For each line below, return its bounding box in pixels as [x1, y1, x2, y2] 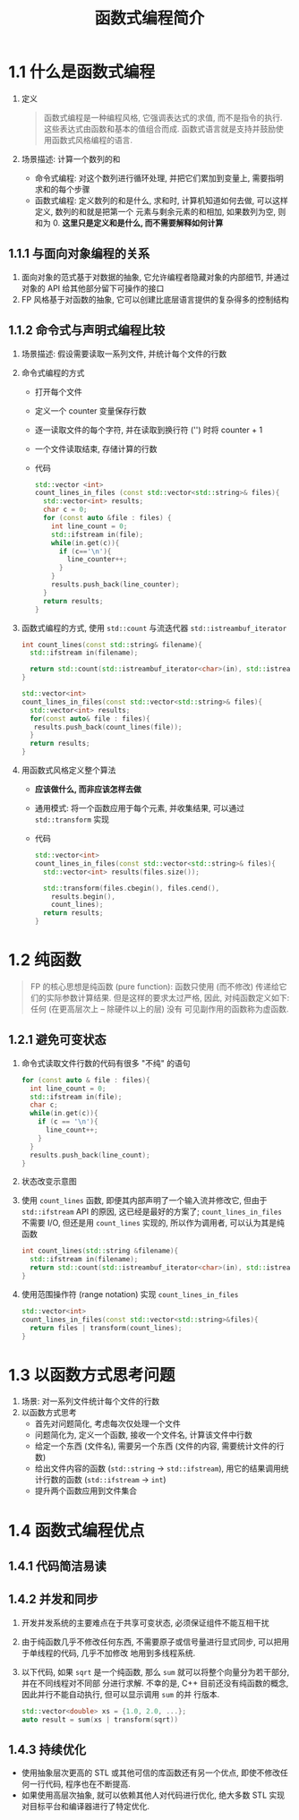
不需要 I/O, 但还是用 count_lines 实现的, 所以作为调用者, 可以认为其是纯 [21, 1218, 286, 1228]
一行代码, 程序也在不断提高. [29, 1779, 131, 1790]
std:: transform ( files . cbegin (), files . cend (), [42, 884, 220, 893]
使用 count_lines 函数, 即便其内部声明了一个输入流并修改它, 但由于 [21, 1195, 268, 1206]
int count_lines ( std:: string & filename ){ [21, 1246, 179, 1256]
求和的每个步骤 [34, 184, 90, 194]
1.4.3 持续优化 [8, 1742, 87, 1757]
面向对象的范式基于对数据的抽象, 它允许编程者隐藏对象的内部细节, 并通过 [21, 271, 290, 282]
